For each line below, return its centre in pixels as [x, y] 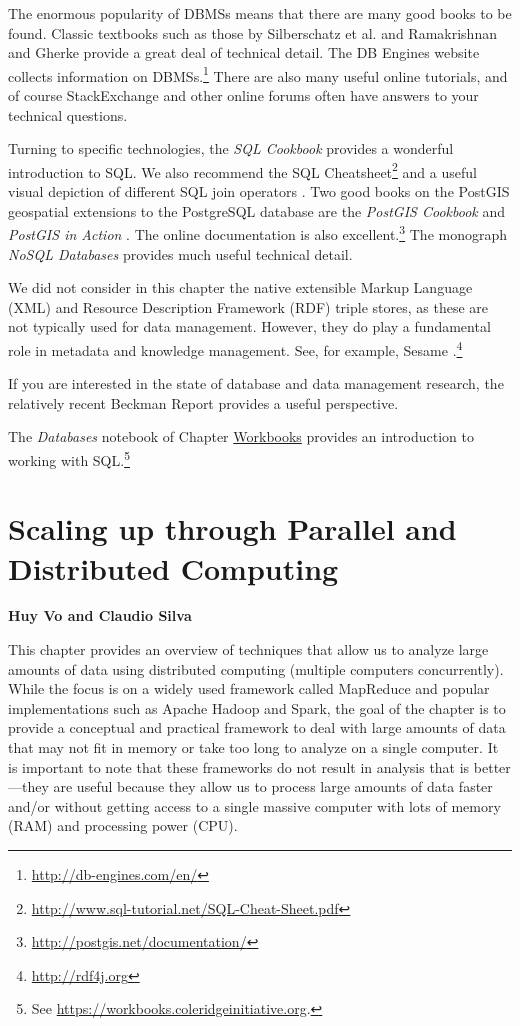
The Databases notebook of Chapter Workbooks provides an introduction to [241, 436]
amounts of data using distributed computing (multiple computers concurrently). [256, 668]
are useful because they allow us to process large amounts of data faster [273, 786]
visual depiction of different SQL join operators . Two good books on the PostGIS [259, 191]
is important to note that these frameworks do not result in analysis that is [239, 766]
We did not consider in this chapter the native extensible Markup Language [240, 287]
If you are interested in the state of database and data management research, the [256, 383]
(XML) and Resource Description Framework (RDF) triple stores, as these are [248, 306]
